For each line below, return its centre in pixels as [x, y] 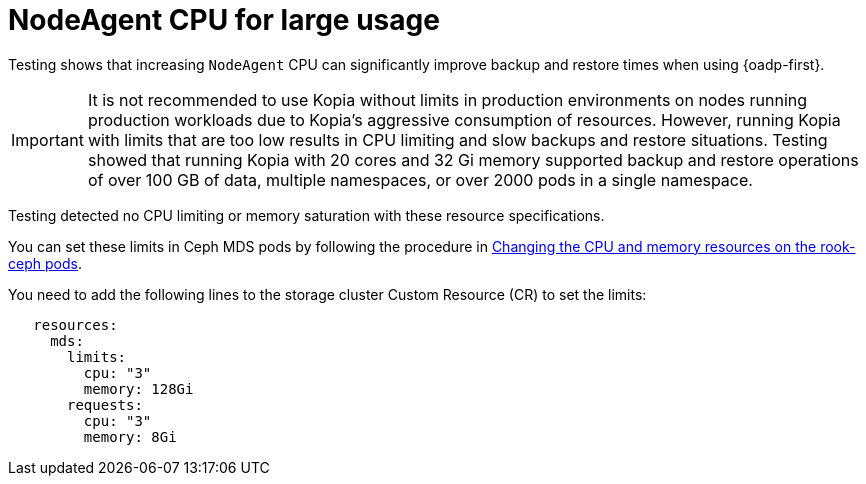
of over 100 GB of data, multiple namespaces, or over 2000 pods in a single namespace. [420, 179]
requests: [105, 404]
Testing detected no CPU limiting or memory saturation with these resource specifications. [306, 215]
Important [47, 139]
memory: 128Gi [138, 388]
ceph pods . [45, 263]
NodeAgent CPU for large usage [224, 20]
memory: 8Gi [130, 436]
